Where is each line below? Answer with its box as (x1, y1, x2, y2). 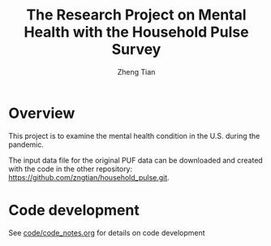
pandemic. (8, 140, 45, 149)
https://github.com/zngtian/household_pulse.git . (8, 172, 170, 182)
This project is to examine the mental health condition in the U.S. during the (8, 131, 260, 140)
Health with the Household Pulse (24, 23, 249, 41)
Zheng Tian (117, 67, 156, 76)
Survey (111, 41, 161, 58)
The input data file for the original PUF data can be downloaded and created (8, 155, 264, 165)
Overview (8, 104, 75, 123)
